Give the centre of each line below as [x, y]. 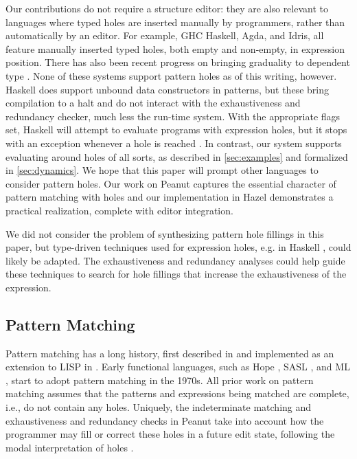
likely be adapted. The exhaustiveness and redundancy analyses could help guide [175, 260]
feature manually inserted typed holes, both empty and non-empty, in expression [175, 48]
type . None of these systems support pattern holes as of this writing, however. [171, 75]
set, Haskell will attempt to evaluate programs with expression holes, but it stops [176, 130]
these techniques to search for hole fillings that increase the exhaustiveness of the [176, 274]
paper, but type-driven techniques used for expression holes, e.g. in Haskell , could [178, 247]
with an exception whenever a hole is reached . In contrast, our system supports [174, 143]
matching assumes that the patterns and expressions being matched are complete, [177, 393]
